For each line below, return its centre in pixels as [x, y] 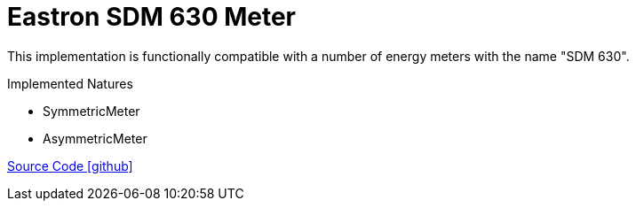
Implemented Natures [70, 83]
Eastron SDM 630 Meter [152, 17]
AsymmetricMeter [95, 138]
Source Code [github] [70, 166]
